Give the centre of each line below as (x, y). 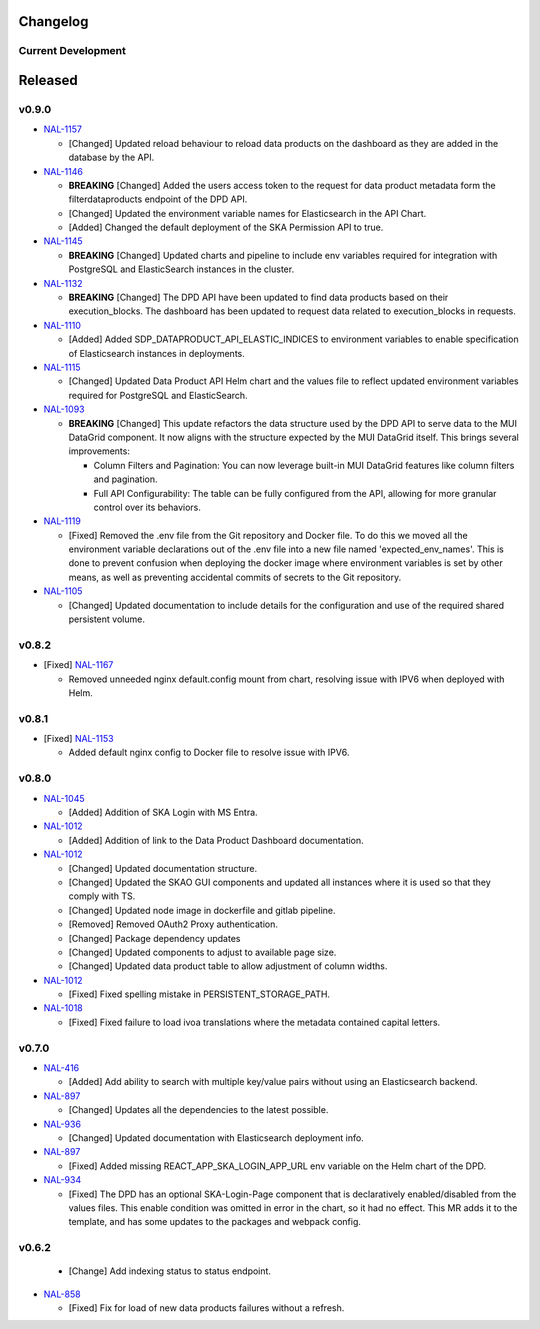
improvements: (99, 451)
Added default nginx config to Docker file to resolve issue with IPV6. (209, 752)
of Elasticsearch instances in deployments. (156, 353)
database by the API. (111, 157)
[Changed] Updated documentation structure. (163, 868)
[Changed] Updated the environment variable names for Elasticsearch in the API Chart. (247, 213)
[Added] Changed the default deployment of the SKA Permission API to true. (226, 227)
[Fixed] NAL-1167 (78, 665)
